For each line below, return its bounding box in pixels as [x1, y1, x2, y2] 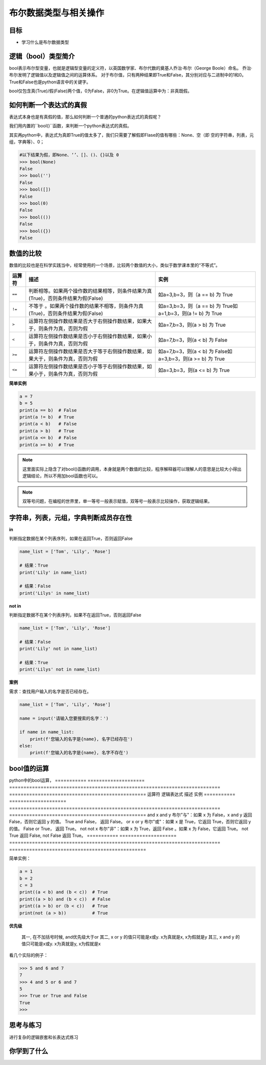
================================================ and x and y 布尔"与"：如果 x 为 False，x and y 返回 [9, 812, 252, 818]
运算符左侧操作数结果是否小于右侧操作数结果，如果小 [29, 333, 152, 340]
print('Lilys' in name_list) [19, 590, 90, 596]
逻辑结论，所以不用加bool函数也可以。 [22, 473, 100, 479]
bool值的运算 [9, 764, 49, 772]
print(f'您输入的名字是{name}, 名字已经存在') [30, 736, 133, 742]
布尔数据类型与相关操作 [9, 7, 104, 18]
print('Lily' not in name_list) [19, 646, 98, 651]
